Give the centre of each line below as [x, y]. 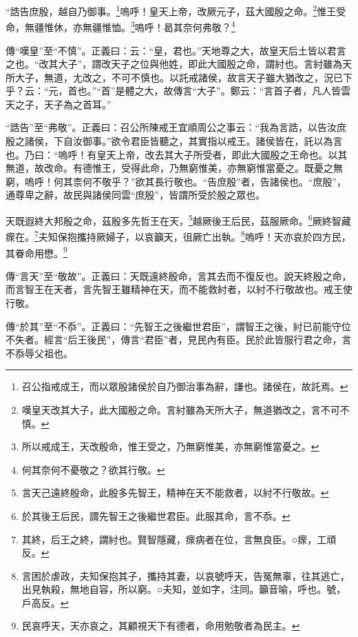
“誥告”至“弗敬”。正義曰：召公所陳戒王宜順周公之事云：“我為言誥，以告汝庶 [176, 127]
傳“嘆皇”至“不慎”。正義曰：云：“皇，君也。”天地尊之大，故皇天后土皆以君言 [176, 50]
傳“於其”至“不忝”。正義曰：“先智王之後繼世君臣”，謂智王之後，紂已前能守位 [178, 326]
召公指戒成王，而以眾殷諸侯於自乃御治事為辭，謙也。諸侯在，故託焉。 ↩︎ [185, 386]
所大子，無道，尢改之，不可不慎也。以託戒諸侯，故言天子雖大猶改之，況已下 [179, 77]
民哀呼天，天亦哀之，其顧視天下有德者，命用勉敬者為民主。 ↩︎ [161, 626]
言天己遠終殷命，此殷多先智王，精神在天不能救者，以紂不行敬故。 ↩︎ [175, 493]
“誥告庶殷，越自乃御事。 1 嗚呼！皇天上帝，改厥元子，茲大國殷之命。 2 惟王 [171, 10]
